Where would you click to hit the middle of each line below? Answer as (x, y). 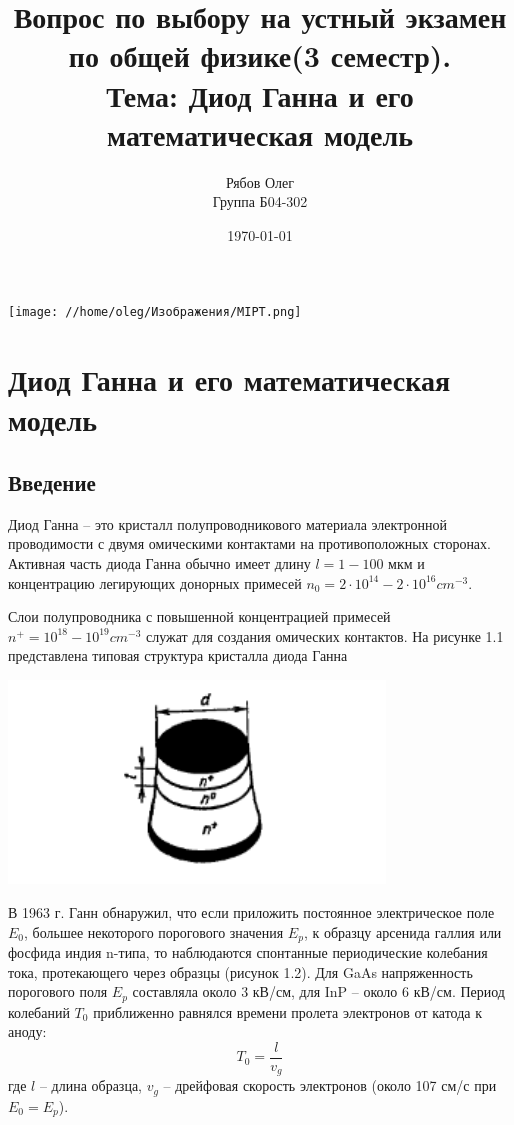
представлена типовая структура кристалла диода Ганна (178, 655)
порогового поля (58, 991)
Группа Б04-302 (260, 201)
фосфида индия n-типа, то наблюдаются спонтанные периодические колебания (248, 952)
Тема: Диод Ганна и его (260, 94)
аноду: (27, 1031)
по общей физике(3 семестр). (260, 55)
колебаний (39, 1011)
